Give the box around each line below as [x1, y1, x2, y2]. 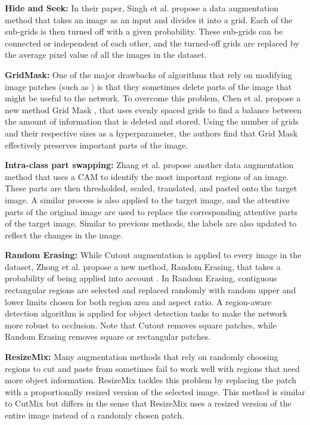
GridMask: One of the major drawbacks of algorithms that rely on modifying [5, 68, 292, 80]
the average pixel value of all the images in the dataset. [5, 48, 207, 61]
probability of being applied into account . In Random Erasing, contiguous [5, 272, 277, 284]
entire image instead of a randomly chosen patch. [5, 409, 184, 421]
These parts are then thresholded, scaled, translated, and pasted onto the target [5, 182, 297, 194]
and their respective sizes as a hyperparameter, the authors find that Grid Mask [5, 126, 297, 139]
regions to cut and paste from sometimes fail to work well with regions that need [5, 362, 300, 374]
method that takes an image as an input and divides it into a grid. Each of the [5, 13, 293, 26]
